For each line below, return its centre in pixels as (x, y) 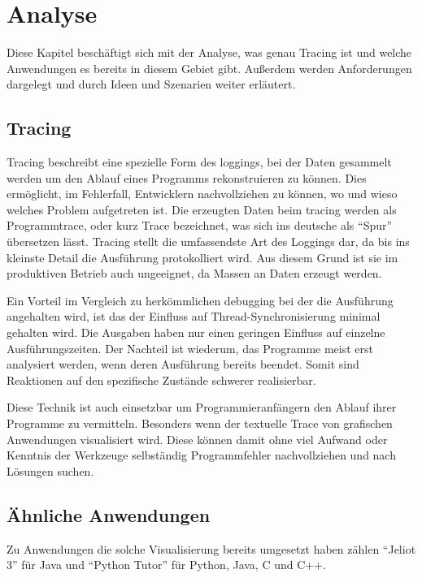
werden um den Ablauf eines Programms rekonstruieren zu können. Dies (187, 177)
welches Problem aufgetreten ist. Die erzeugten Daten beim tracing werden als (202, 209)
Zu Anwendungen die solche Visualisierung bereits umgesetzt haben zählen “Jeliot (211, 548)
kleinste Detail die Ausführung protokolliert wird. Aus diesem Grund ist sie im (202, 257)
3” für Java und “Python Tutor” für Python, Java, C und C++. (166, 565)
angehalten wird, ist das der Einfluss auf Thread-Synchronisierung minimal (194, 316)
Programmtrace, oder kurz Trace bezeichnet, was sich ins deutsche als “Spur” (200, 225)
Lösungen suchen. (50, 470)
